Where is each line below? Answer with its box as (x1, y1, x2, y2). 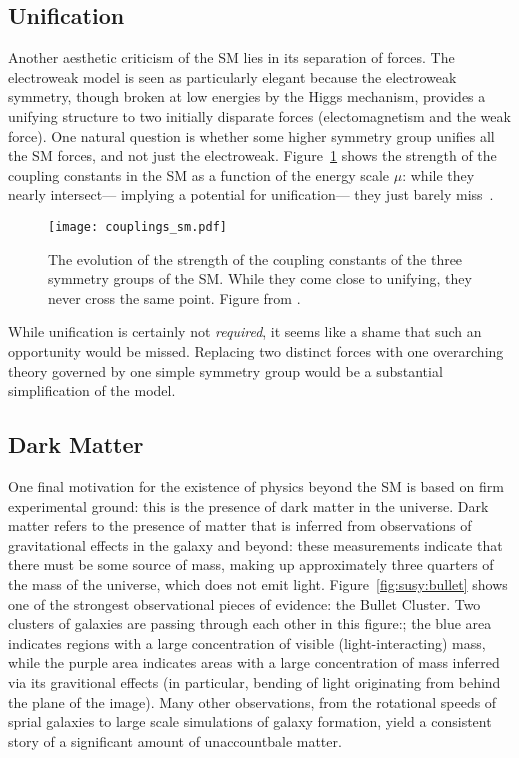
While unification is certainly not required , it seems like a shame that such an (8, 321, 482, 342)
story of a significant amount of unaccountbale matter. (8, 730, 342, 751)
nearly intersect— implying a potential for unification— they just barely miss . (8, 184, 494, 205)
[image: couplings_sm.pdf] (48, 219, 227, 234)
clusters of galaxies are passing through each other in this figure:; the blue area (8, 613, 492, 634)
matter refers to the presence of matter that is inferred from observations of (8, 515, 472, 536)
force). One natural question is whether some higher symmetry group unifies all (8, 125, 495, 146)
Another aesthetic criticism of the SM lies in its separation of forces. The (8, 47, 455, 68)
